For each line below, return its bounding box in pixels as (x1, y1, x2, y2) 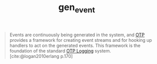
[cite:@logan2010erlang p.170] (9, 53, 73, 59)
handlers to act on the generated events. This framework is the (9, 42, 141, 48)
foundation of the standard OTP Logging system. (9, 47, 112, 54)
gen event (58, 2, 95, 15)
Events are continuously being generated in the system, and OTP (9, 32, 145, 38)
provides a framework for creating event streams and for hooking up (9, 37, 152, 43)
